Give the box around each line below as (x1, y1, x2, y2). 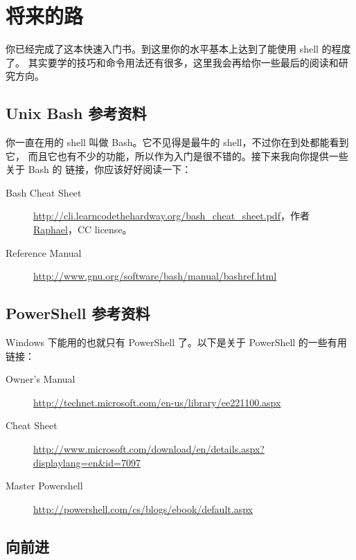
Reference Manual (6, 245, 82, 260)
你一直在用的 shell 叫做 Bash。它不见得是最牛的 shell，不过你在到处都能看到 (6, 135, 349, 150)
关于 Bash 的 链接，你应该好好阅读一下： (6, 162, 192, 177)
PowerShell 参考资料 (6, 302, 150, 324)
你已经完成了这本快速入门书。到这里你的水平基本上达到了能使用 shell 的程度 (6, 42, 351, 56)
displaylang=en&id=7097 (33, 455, 141, 469)
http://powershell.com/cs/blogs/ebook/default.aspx (33, 501, 253, 516)
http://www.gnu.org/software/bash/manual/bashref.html (33, 269, 277, 283)
